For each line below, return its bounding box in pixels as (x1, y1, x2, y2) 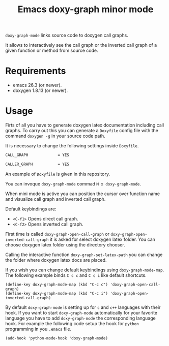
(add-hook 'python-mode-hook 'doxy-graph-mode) (5, 335, 108, 341)
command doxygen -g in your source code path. (5, 133, 105, 139)
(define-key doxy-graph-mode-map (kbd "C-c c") (5, 282, 108, 287)
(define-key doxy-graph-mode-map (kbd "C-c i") (5, 291, 108, 296)
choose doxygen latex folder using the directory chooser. (5, 241, 126, 247)
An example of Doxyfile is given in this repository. (5, 171, 110, 177)
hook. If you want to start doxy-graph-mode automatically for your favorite (5, 309, 158, 316)
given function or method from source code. (5, 47, 98, 54)
